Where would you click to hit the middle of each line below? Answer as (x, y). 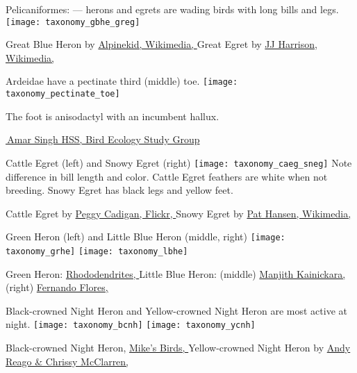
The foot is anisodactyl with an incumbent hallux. (113, 116)
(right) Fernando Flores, (57, 287)
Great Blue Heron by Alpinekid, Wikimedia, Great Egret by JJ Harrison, (161, 44)
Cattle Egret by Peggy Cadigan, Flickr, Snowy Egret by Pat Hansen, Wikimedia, (178, 213)
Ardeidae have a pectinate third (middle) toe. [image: (122, 81)
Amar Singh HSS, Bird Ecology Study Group (103, 139)
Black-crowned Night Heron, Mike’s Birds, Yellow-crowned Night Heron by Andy (178, 348)
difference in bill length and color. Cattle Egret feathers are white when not (167, 176)
